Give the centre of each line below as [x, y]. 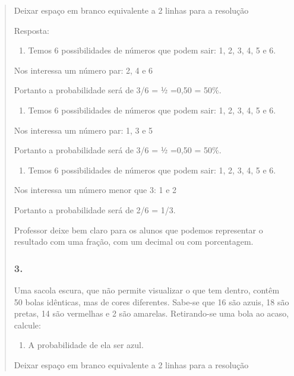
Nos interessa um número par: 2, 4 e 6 [83, 70]
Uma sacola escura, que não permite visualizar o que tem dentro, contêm [147, 290]
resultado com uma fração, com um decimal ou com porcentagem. [134, 241]
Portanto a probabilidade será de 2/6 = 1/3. [95, 209]
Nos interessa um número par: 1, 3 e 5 [83, 130]
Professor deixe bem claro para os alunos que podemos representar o [138, 230]
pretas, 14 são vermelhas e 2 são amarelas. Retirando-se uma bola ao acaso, [151, 313]
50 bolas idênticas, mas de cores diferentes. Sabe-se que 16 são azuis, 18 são [151, 301]
